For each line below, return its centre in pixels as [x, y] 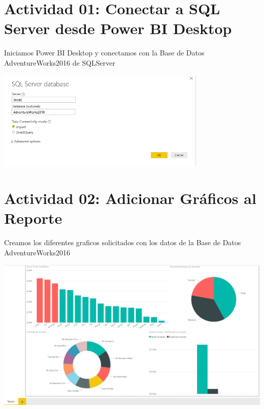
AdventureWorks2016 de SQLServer [60, 62]
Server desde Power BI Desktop [118, 28]
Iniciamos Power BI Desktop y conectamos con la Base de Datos [104, 53]
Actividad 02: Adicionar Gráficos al [130, 198]
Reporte [33, 218]
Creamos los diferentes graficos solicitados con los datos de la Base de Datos [123, 242]
